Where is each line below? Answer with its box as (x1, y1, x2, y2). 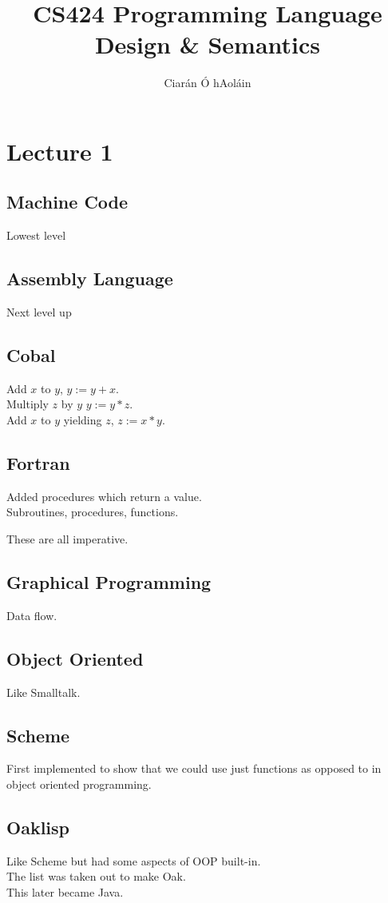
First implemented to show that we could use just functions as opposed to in (6, 760, 382, 777)
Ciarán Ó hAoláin (164, 74, 251, 91)
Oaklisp (6, 815, 69, 840)
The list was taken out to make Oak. (6, 868, 186, 885)
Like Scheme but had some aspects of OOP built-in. (6, 852, 261, 869)
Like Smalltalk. (6, 683, 81, 700)
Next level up (6, 304, 72, 320)
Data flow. (6, 607, 57, 623)
